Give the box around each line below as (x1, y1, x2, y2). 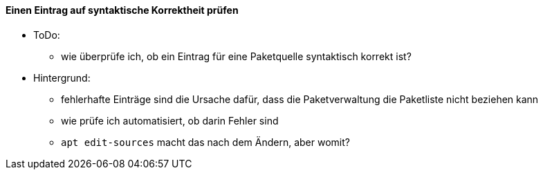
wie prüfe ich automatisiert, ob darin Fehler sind (61, 114, 279, 127)
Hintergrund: (33, 71, 91, 84)
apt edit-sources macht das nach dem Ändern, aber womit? (61, 136, 350, 148)
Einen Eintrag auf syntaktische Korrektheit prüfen (6, 4, 239, 16)
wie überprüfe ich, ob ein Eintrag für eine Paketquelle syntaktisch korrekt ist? (61, 50, 412, 62)
